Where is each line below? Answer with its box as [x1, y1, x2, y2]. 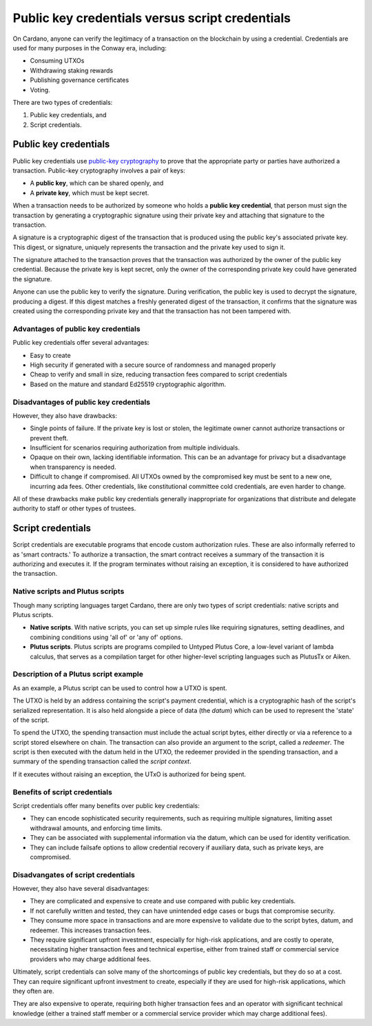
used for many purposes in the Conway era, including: [12, 43, 167, 52]
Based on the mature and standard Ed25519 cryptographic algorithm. [30, 380, 227, 388]
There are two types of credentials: [12, 98, 113, 106]
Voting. [30, 85, 51, 94]
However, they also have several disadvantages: [12, 885, 149, 893]
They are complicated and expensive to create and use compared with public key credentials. [30, 897, 296, 905]
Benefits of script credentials [12, 787, 113, 796]
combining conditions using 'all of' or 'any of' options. [30, 633, 183, 641]
